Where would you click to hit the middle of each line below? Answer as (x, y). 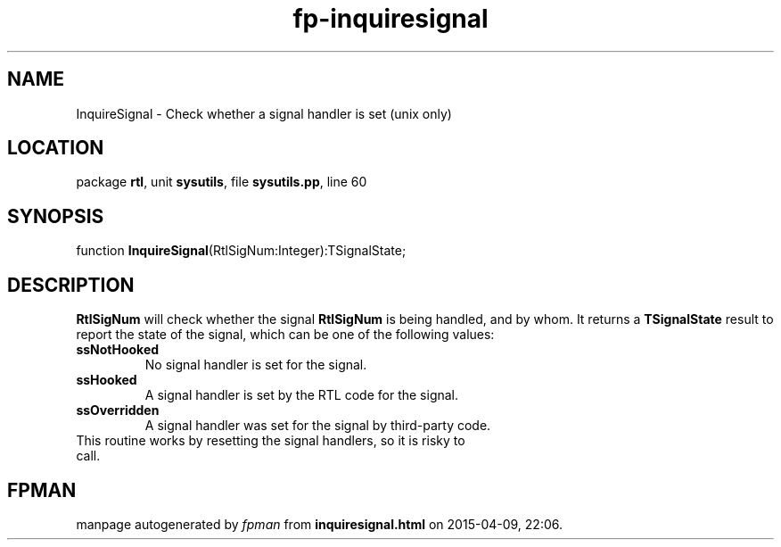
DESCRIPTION (71, 285)
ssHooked (107, 380)
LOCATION (56, 148)
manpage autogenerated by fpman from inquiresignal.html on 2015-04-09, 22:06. (320, 524)
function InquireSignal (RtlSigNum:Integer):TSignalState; (241, 251)
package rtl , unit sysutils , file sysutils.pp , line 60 (222, 182)
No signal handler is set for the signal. (256, 365)
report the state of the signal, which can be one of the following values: (285, 335)
